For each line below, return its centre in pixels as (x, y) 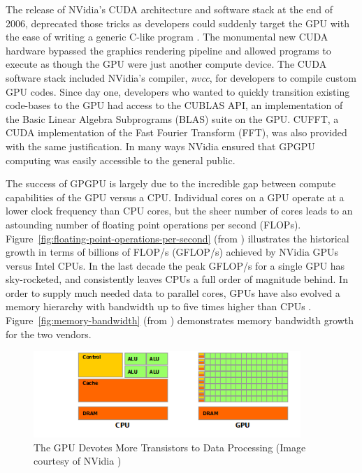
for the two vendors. (49, 334)
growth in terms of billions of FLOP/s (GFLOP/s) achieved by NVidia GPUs (172, 252)
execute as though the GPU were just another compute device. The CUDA (166, 64)
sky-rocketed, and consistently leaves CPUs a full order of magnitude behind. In (177, 279)
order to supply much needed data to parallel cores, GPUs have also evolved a (173, 292)
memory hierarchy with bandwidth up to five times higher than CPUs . (159, 306)
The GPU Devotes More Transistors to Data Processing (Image (170, 447)
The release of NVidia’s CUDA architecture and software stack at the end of (169, 9)
